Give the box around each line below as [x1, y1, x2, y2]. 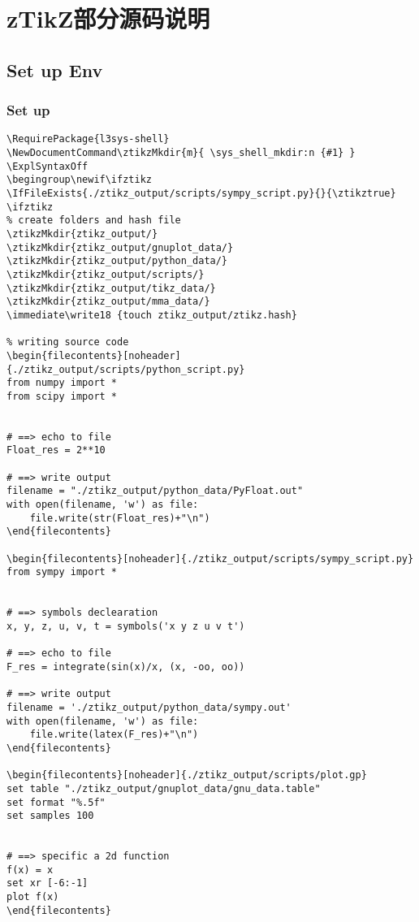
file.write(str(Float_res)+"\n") [29, 512, 210, 524]
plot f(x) [6, 891, 59, 903]
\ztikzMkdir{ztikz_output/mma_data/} [6, 296, 210, 308]
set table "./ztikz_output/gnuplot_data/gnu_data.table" [6, 782, 321, 794]
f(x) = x [6, 864, 54, 876]
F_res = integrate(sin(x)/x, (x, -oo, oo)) [6, 660, 245, 673]
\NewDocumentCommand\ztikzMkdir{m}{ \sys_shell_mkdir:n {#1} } [6, 147, 356, 159]
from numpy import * [6, 377, 118, 389]
